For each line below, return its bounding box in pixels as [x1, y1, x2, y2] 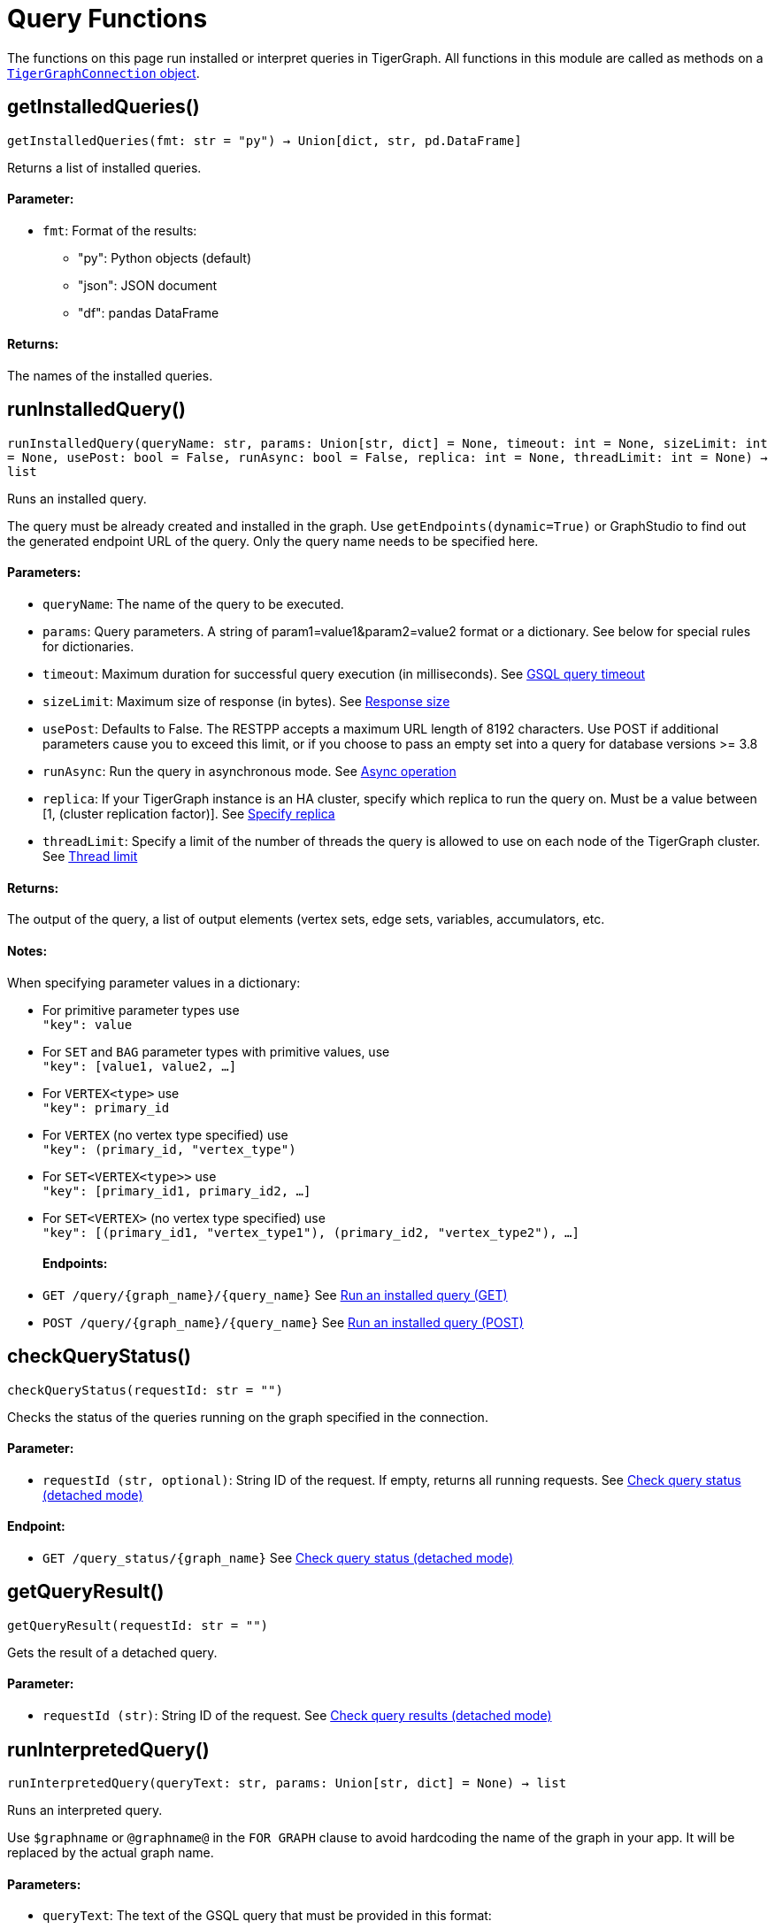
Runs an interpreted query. [7, 1802, 163, 1818]
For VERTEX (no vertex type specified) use [42, 1126, 288, 1142]
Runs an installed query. [7, 490, 147, 506]
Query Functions [7, 4, 208, 34]
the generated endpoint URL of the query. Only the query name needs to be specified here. [7, 533, 539, 549]
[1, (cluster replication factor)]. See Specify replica [42, 806, 335, 822]
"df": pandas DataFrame [78, 304, 219, 320]
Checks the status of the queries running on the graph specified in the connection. [7, 1409, 488, 1425]
